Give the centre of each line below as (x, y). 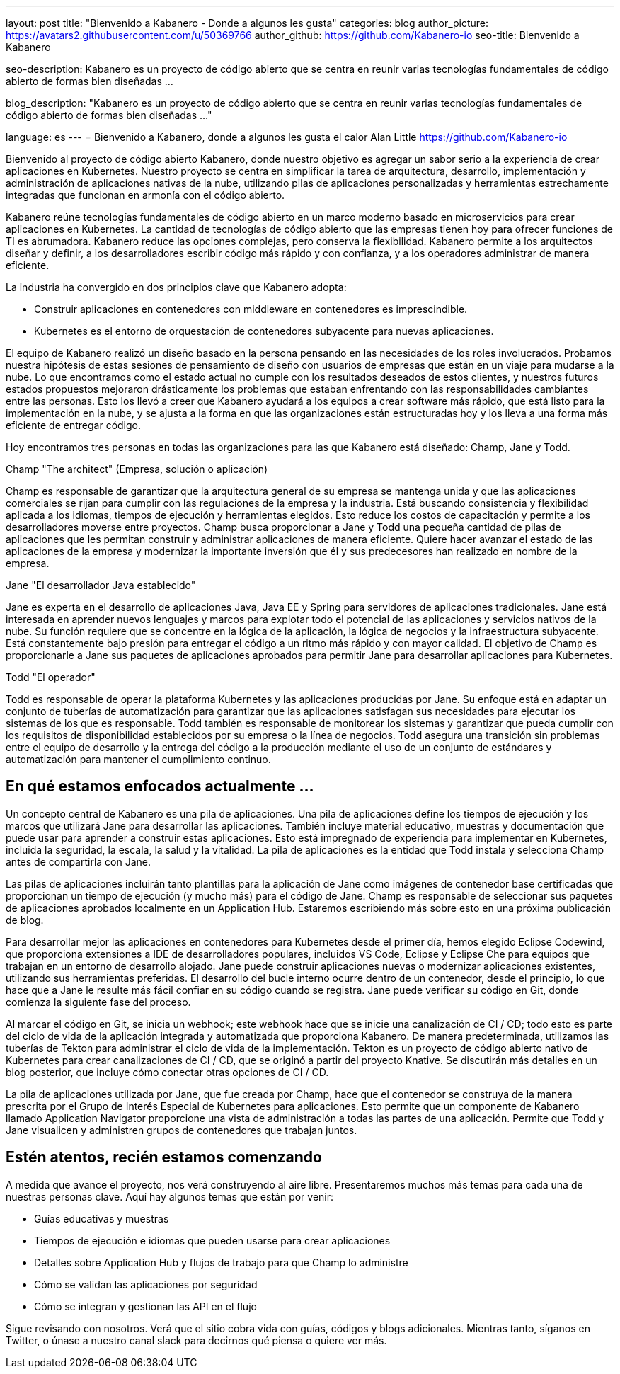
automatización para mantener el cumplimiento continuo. (138, 759)
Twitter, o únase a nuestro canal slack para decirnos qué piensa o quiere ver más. (196, 1340)
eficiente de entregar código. (74, 425)
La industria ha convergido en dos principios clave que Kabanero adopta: (176, 287)
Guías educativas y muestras (102, 1218)
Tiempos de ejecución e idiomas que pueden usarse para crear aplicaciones (212, 1240)
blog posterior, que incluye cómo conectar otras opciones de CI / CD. (167, 1072)
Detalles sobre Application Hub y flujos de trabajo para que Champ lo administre (221, 1262)
